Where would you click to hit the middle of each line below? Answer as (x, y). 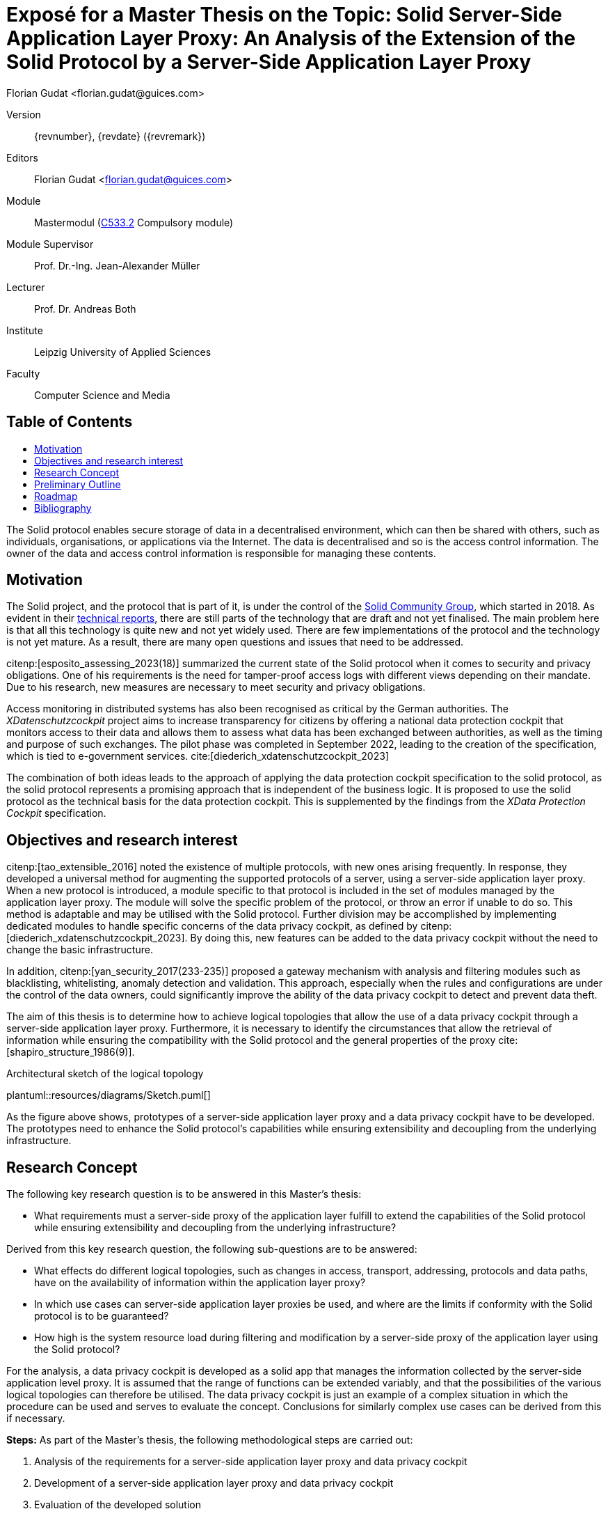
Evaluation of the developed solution (118, 1505)
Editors (22, 157)
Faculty (23, 373)
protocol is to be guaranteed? (102, 1316)
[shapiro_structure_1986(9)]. (71, 1052)
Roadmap (56, 496)
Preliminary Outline (78, 484)
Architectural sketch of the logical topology (105, 1074)
